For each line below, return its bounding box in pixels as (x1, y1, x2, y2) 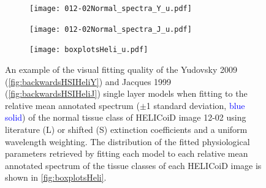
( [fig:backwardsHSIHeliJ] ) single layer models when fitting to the (5, 87, 248, 100)
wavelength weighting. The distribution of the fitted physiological (5, 135, 250, 148)
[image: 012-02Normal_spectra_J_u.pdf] (29, 24, 192, 34)
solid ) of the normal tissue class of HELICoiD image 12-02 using (5, 111, 246, 124)
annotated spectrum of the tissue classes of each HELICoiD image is (5, 159, 262, 171)
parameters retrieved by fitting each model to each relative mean (5, 147, 248, 160)
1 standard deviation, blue (146, 99, 245, 111)
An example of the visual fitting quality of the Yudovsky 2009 (5, 62, 237, 75)
